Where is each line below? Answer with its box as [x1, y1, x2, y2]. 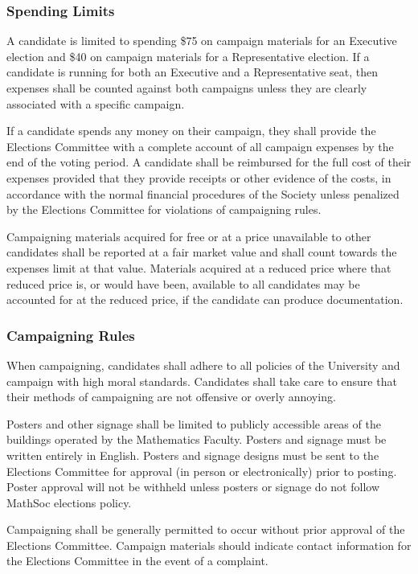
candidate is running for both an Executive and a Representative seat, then [6, 64, 378, 80]
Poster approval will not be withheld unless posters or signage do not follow [6, 478, 379, 495]
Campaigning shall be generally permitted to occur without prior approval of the [6, 521, 405, 538]
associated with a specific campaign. [6, 95, 185, 112]
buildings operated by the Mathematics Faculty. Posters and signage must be [6, 431, 387, 448]
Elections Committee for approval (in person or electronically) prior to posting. [6, 462, 397, 479]
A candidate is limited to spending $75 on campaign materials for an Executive [6, 32, 397, 49]
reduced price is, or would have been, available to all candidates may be [6, 275, 360, 292]
